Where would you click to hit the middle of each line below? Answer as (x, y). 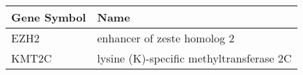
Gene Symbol (49, 17)
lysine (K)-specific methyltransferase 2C (194, 58)
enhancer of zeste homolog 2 (166, 38)
